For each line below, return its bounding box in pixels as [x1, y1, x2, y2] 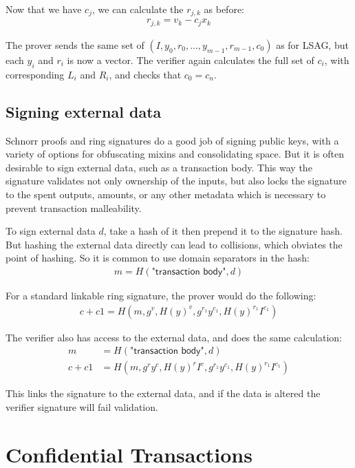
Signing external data [6, 100, 162, 122]
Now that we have [6, 2, 82, 16]
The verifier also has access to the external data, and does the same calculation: [6, 330, 342, 344]
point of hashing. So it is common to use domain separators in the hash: [6, 251, 310, 265]
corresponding [6, 67, 65, 81]
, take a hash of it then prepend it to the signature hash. [103, 224, 343, 238]
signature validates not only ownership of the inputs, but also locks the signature [6, 173, 347, 188]
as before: [204, 2, 245, 16]
